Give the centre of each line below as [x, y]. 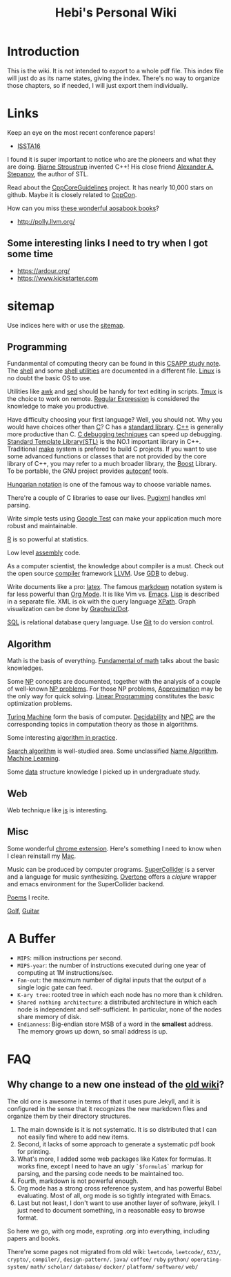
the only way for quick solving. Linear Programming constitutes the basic [111, 696]
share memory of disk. [49, 1016]
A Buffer [32, 939]
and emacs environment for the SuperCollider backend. [86, 884]
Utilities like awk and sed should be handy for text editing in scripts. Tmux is [115, 391]
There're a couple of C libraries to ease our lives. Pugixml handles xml [107, 498]
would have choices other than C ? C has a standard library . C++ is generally [115, 427]
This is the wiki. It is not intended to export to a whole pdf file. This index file [115, 71]
